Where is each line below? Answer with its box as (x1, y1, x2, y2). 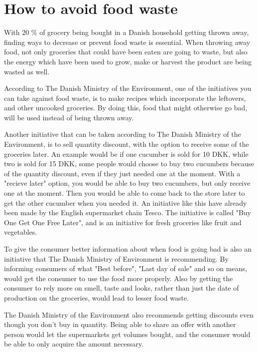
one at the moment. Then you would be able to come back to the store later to (4, 188, 245, 198)
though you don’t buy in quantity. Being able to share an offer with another (4, 319, 236, 330)
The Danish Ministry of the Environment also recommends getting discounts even (4, 309, 254, 320)
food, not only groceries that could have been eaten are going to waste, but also (4, 46, 248, 57)
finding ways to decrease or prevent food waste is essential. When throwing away (4, 36, 251, 47)
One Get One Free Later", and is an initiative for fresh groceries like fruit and (4, 217, 242, 227)
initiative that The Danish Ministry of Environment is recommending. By (4, 253, 229, 264)
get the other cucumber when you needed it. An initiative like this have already (4, 197, 247, 208)
